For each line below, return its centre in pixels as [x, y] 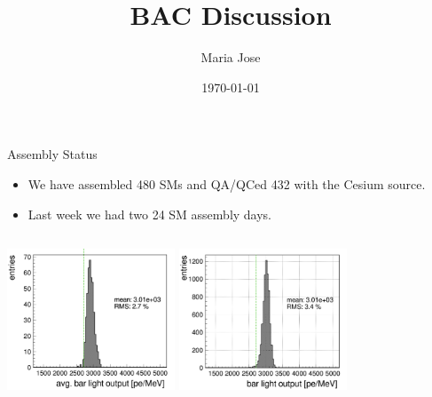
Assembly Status [52, 154]
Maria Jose [231, 57]
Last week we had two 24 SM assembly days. [150, 214]
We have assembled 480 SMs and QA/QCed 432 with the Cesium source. [227, 183]
